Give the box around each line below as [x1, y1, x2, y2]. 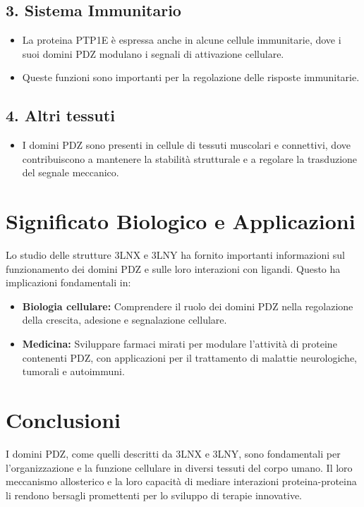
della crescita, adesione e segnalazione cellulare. [22, 312, 227, 327]
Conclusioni [6, 405, 121, 434]
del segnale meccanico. [22, 165, 119, 180]
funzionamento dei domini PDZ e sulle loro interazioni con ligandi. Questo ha [6, 261, 341, 276]
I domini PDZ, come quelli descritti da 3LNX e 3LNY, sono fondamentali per [6, 446, 341, 460]
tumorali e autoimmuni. [22, 364, 125, 379]
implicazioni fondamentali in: [6, 275, 131, 290]
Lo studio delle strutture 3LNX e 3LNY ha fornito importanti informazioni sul [6, 248, 345, 262]
